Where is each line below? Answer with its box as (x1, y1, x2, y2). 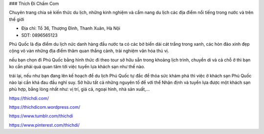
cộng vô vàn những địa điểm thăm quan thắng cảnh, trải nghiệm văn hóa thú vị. (9, 48, 169, 54)
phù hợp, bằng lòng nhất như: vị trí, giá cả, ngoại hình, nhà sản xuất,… (9, 86, 150, 92)
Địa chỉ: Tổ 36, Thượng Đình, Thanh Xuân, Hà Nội (21, 25, 121, 31)
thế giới (9, 16, 24, 22)
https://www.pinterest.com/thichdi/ (9, 122, 80, 128)
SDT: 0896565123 (21, 32, 58, 38)
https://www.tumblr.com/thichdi (9, 113, 73, 119)
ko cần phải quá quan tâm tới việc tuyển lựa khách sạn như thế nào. (9, 64, 145, 70)
